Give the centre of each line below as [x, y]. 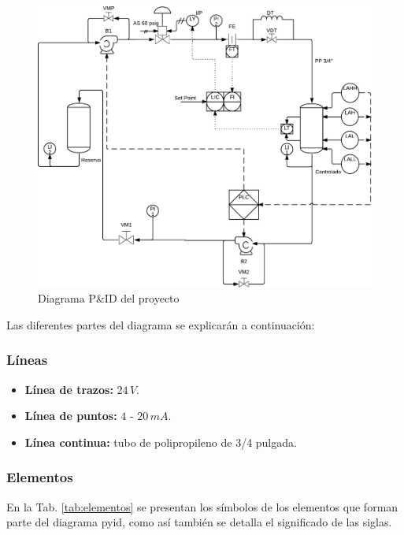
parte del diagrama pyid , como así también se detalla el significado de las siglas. [199, 522]
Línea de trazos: [69, 389]
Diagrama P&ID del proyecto [109, 298]
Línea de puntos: [71, 416]
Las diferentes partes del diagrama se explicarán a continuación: [161, 324]
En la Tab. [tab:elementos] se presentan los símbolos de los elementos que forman [202, 506]
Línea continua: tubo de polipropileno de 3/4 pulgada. [161, 442]
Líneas [27, 360]
